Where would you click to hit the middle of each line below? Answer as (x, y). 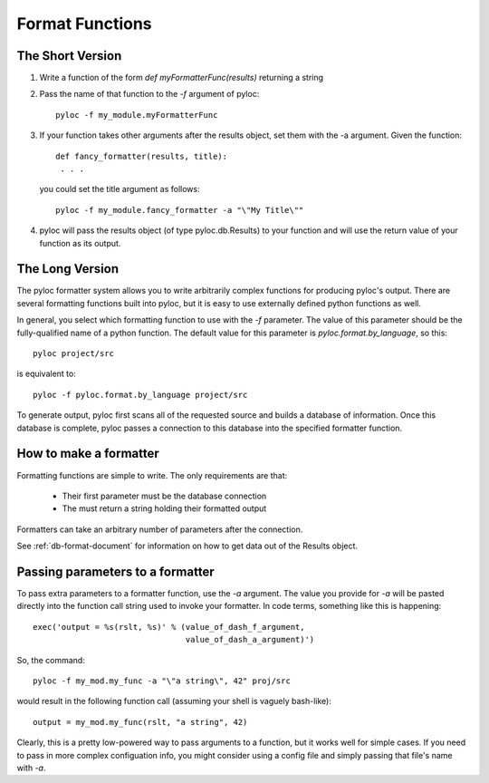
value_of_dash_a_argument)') (250, 640)
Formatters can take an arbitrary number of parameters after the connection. (160, 529)
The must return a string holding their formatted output (164, 508)
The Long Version (68, 269)
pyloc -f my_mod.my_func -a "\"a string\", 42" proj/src (162, 681)
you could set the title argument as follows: (120, 189)
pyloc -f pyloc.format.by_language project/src (140, 395)
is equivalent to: (46, 374)
